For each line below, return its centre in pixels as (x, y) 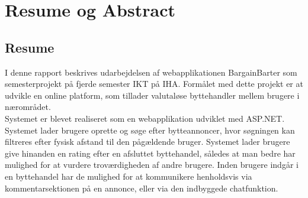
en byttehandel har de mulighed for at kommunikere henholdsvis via (129, 176)
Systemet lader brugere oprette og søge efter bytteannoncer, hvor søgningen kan (150, 130)
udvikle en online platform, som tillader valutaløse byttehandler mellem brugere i (152, 95)
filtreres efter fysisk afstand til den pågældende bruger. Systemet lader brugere (147, 142)
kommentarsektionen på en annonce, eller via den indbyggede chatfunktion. (142, 188)
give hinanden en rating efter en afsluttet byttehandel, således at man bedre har (150, 153)
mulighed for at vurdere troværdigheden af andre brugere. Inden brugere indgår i (152, 165)
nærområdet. (28, 107)
